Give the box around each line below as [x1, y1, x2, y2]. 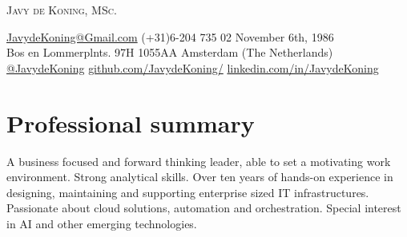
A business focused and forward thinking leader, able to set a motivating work [6, 152, 391, 169]
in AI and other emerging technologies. [6, 215, 197, 231]
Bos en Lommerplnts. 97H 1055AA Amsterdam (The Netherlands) [6, 44, 333, 61]
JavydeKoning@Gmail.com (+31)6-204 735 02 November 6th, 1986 [6, 28, 334, 45]
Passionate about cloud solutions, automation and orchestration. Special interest [6, 199, 401, 216]
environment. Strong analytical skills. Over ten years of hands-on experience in [6, 168, 393, 185]
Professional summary [6, 106, 255, 139]
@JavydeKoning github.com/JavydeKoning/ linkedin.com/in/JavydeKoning [6, 59, 379, 76]
